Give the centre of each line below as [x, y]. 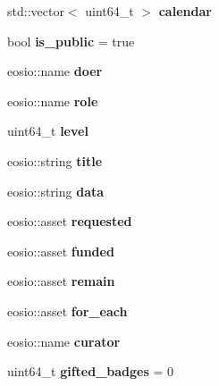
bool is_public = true [71, 41]
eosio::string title [55, 160]
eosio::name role [53, 101]
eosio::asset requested [70, 221]
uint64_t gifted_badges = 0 [91, 371]
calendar [185, 11]
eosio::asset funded [61, 251]
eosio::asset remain [61, 281]
